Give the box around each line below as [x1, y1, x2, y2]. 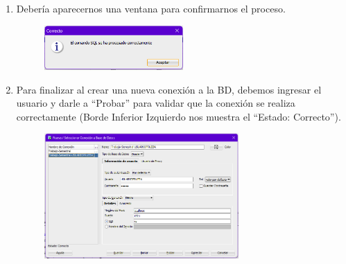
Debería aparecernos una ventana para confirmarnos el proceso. [16, 1, 286, 15]
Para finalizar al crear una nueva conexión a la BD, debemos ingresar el [16, 82, 322, 96]
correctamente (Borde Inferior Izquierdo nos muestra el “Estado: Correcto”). [16, 109, 341, 123]
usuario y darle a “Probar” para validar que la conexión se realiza [16, 96, 295, 110]
